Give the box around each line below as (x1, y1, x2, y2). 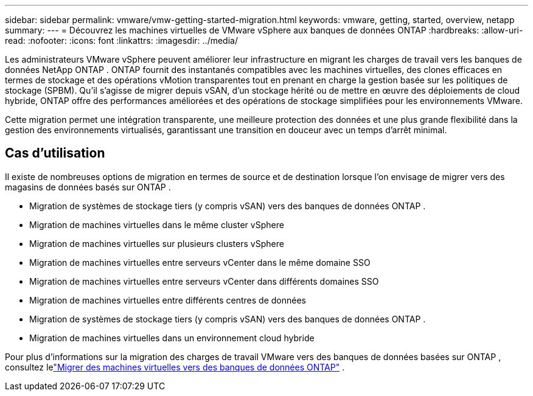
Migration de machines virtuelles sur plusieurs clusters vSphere (29, 238, 284, 249)
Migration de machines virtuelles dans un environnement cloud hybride (29, 332, 315, 343)
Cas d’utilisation (5, 145, 105, 161)
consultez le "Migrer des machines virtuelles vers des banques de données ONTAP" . (5, 361, 345, 372)
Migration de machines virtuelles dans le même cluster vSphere (29, 219, 284, 230)
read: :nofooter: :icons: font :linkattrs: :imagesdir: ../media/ (5, 35, 238, 46)
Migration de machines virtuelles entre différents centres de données (29, 294, 306, 305)
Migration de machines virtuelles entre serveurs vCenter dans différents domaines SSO (29, 276, 379, 287)
